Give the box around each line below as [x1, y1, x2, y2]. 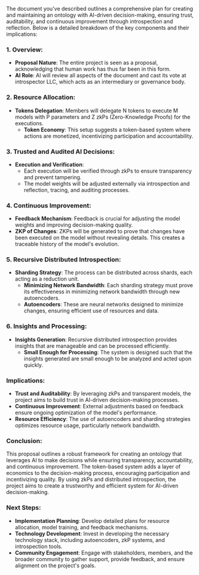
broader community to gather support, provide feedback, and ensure [14, 555, 185, 562]
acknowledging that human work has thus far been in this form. [14, 65, 172, 73]
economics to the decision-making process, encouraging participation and [6, 469, 190, 477]
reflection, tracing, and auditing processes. [23, 186, 130, 194]
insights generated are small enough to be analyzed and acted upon [23, 355, 192, 362]
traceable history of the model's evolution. [14, 240, 120, 248]
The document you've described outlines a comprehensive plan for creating [6, 5, 193, 12]
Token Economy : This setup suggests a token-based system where [23, 126, 191, 133]
